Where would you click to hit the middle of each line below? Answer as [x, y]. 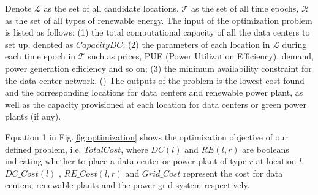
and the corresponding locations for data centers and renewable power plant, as [154, 92]
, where [134, 149]
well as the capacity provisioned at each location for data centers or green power [156, 104]
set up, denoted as [39, 44]
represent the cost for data [233, 173]
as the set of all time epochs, [245, 8]
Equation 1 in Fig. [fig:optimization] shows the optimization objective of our [146, 136]
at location [276, 161]
